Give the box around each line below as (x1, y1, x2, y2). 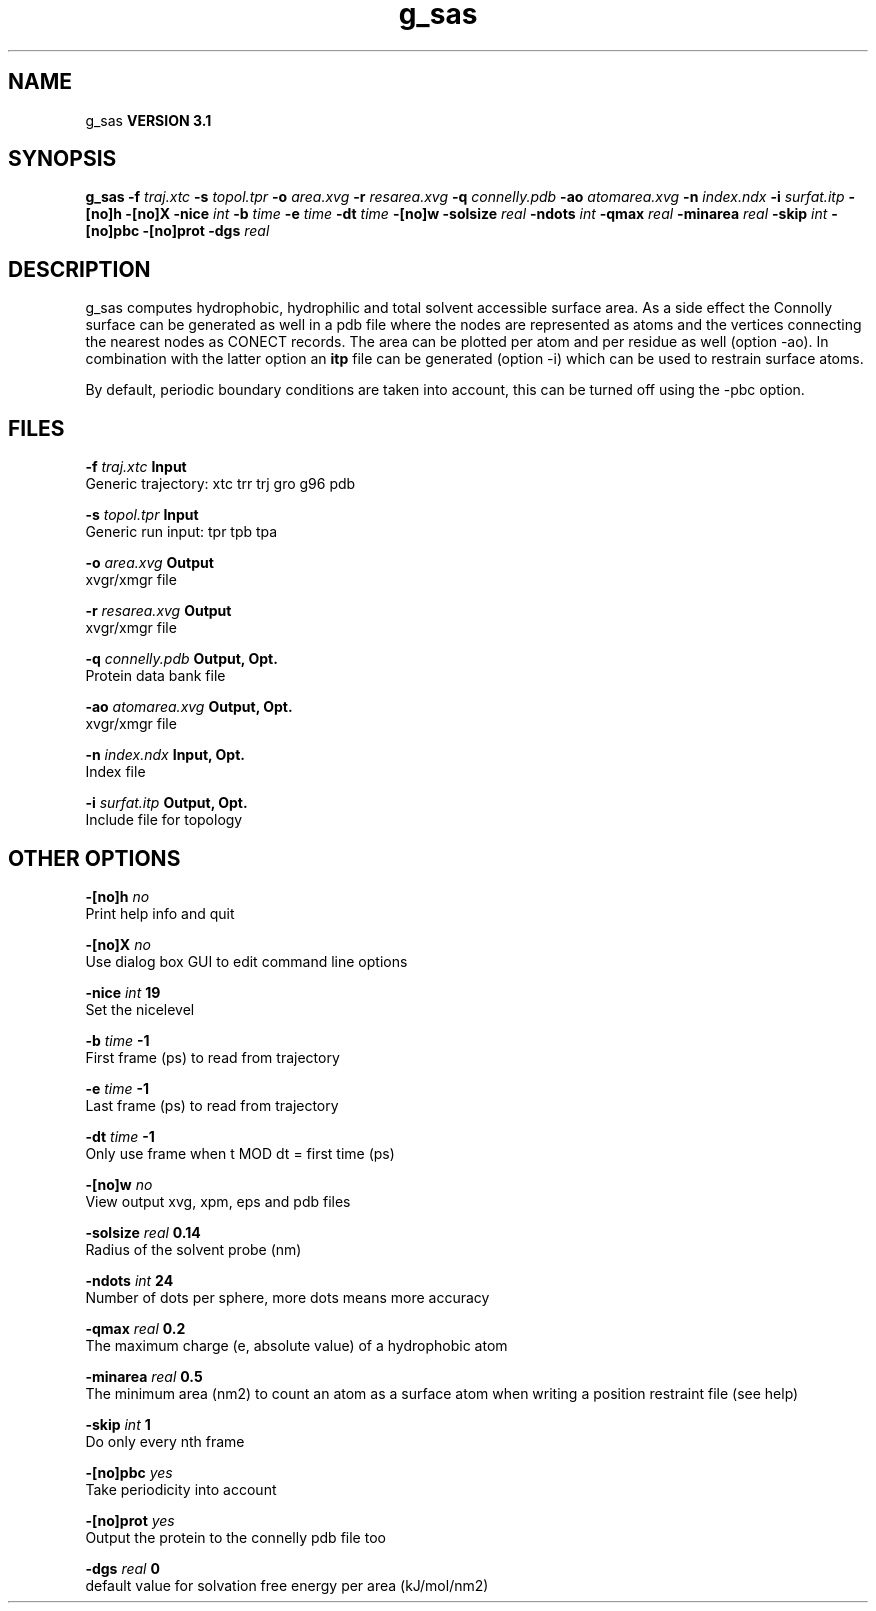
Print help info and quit (85, 904, 235, 922)
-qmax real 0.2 (85, 1319, 186, 1337)
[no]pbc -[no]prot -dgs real (85, 222, 270, 240)
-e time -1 (85, 1079, 150, 1097)
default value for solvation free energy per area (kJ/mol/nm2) (85, 1576, 489, 1594)
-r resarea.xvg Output (85, 602, 232, 620)
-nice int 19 (85, 983, 161, 1001)
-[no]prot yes (85, 1511, 175, 1529)
